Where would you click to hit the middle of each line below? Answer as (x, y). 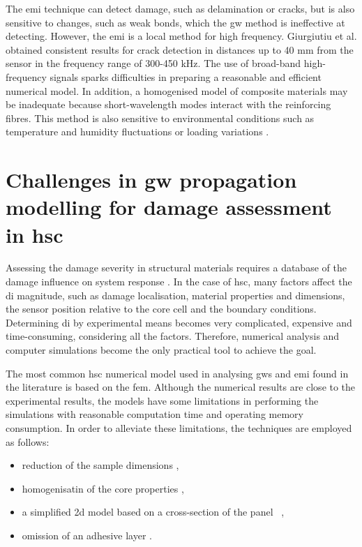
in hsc (35, 234)
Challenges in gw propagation (151, 180)
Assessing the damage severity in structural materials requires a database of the (176, 268)
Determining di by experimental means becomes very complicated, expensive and (179, 322)
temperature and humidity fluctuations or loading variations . (137, 132)
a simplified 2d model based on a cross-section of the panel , (153, 512)
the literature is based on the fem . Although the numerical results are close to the (181, 387)
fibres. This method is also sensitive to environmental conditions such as (160, 118)
